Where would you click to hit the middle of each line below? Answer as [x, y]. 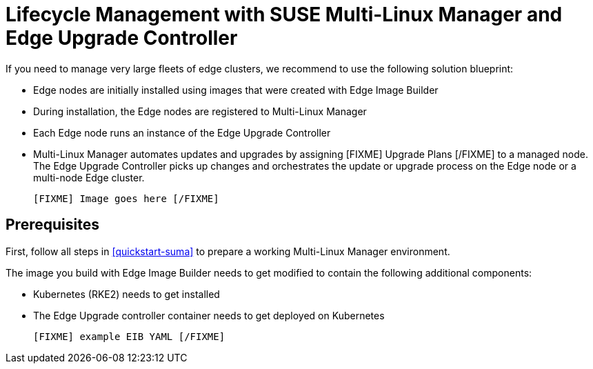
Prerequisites [52, 225]
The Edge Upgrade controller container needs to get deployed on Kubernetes [209, 315]
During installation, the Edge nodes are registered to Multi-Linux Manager [200, 111]
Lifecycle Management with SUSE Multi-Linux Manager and [284, 14]
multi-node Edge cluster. [89, 177]
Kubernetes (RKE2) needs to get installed [127, 294]
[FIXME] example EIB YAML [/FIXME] [129, 336]
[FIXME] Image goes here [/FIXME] [126, 198]
